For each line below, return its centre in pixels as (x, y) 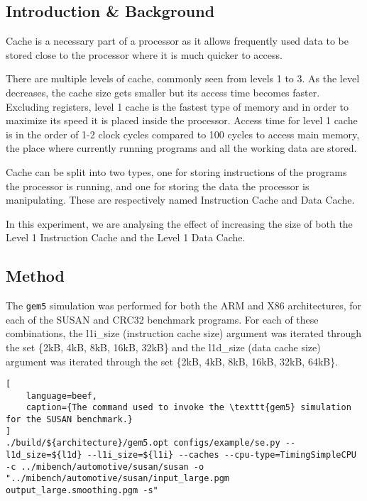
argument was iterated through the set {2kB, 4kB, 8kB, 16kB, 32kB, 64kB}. (172, 361)
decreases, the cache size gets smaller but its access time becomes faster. (163, 92)
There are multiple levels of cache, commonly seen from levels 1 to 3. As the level (183, 78)
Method (35, 276)
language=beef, (61, 396)
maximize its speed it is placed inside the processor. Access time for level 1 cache (182, 120)
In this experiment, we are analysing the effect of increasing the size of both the (179, 223)
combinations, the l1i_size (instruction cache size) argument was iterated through (184, 333)
